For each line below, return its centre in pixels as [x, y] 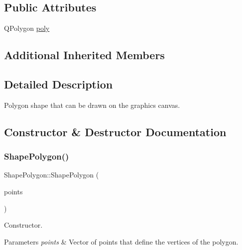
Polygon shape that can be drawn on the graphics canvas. [92, 105]
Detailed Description [59, 84]
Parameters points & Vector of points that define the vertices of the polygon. [121, 241]
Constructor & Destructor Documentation [115, 131]
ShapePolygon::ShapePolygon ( [52, 175]
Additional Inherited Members [84, 55]
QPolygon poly [27, 28]
